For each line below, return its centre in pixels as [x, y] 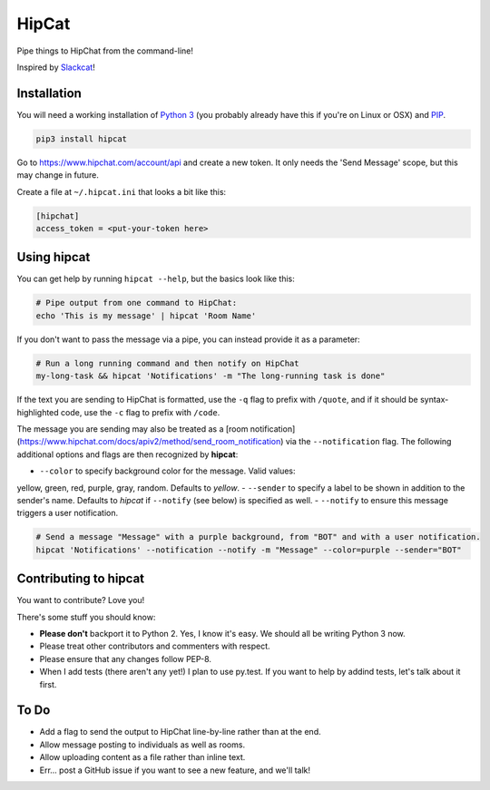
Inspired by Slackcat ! [56, 67]
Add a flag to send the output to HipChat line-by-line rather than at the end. [180, 732]
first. [48, 684]
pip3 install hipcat [81, 139]
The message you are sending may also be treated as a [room [132, 429]
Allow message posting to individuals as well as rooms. [142, 745]
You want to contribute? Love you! [81, 600]
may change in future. [58, 175]
